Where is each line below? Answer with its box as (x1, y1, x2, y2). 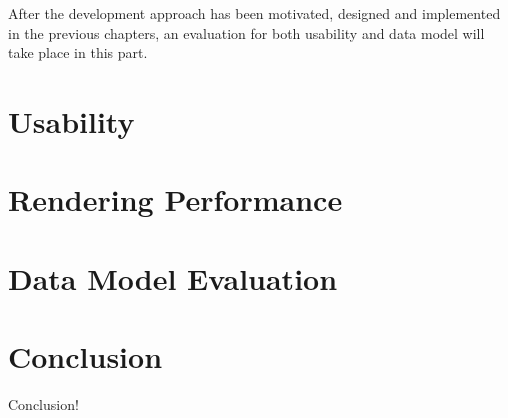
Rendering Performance (8, 179, 343, 220)
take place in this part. (8, 42, 148, 63)
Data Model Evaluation (8, 257, 338, 298)
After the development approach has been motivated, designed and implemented (8, 3, 501, 23)
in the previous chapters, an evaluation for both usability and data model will (8, 22, 485, 43)
